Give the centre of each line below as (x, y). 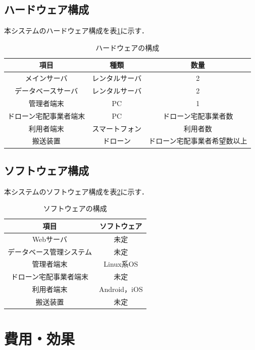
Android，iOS (121, 289)
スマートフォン (117, 128)
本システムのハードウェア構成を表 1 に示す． (76, 31)
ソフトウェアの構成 (75, 208)
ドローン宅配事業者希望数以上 (198, 141)
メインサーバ (46, 78)
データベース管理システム (50, 251)
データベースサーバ (46, 91)
